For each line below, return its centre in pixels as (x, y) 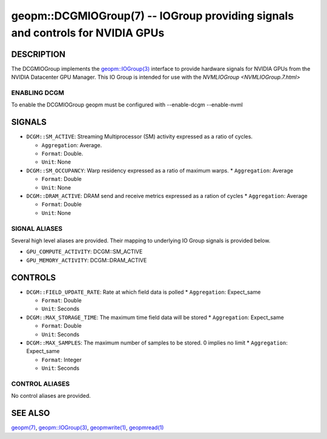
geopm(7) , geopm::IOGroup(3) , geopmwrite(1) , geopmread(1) (88, 427)
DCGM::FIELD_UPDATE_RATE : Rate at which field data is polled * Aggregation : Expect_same (144, 292)
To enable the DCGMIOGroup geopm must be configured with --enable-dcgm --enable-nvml (127, 105)
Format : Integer (61, 360)
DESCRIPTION (38, 54)
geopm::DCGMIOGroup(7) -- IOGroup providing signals (153, 16)
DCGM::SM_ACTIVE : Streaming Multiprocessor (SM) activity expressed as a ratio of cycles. (140, 137)
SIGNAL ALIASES (37, 228)
